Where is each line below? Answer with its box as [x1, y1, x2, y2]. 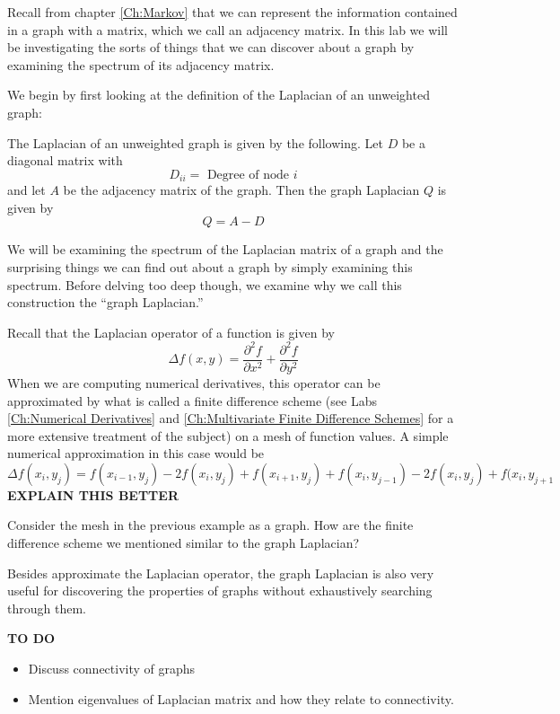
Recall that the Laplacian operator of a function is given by [7, 322, 335, 341]
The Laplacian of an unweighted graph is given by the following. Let [7, 133, 383, 152]
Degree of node [206, 168, 290, 181]
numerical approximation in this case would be [7, 444, 265, 463]
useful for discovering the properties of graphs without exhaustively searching [7, 581, 433, 600]
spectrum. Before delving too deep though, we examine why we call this [7, 275, 402, 294]
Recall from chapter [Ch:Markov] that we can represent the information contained [7, 3, 458, 21]
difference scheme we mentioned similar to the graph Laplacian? [7, 533, 360, 552]
